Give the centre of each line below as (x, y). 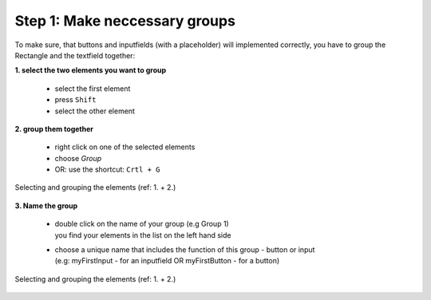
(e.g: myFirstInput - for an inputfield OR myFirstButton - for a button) (167, 261)
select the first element (93, 89)
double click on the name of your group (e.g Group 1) (142, 224)
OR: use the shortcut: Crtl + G (107, 170)
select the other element (95, 111)
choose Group (78, 158)
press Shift (75, 100)
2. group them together (54, 128)
